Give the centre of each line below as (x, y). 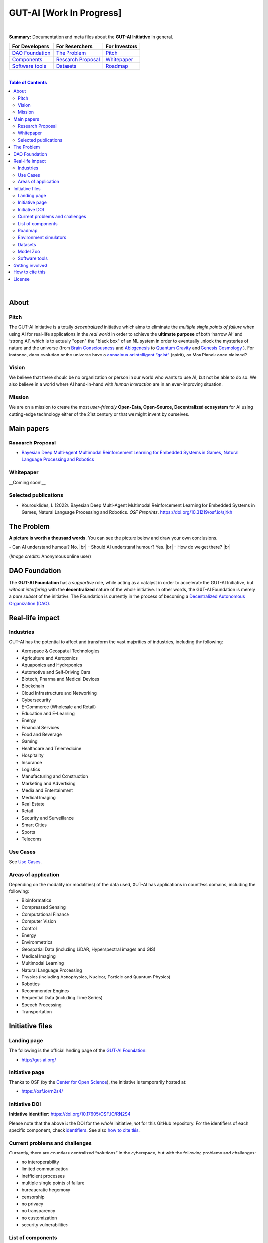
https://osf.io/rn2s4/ (42, 1091)
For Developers (31, 46)
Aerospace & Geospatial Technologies (61, 651)
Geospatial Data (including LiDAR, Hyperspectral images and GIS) (89, 949)
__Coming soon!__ (27, 482)
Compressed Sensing (44, 907)
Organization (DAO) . (30, 603)
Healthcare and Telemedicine (52, 748)
